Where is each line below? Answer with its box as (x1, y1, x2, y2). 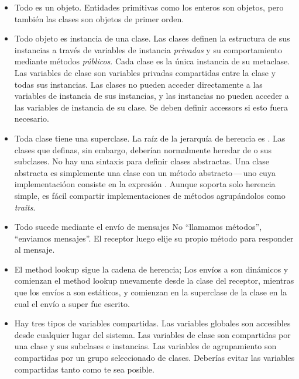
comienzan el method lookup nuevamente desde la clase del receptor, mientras (14, 274, 294, 287)
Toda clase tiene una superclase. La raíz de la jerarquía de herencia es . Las (14, 132, 286, 144)
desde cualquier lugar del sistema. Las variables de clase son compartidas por (14, 328, 291, 340)
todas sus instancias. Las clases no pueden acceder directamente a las (14, 78, 263, 90)
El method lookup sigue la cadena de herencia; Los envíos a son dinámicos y (14, 263, 288, 275)
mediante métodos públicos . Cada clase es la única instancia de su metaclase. (14, 55, 290, 67)
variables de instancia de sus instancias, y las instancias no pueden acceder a (14, 89, 289, 102)
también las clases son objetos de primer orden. (14, 12, 184, 25)
